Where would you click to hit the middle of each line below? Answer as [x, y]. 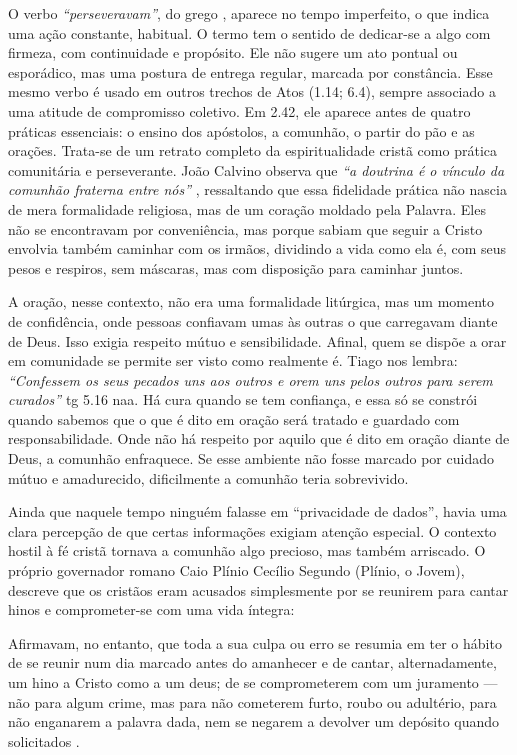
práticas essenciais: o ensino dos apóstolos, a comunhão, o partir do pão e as [241, 130]
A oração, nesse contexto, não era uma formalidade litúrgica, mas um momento [251, 301]
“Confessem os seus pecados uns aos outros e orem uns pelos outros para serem [250, 379]
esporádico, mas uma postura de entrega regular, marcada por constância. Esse [250, 71]
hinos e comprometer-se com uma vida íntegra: [151, 609]
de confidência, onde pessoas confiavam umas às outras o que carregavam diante [253, 320]
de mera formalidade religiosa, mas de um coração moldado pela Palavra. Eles [247, 208]
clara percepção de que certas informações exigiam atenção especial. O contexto [252, 530]
